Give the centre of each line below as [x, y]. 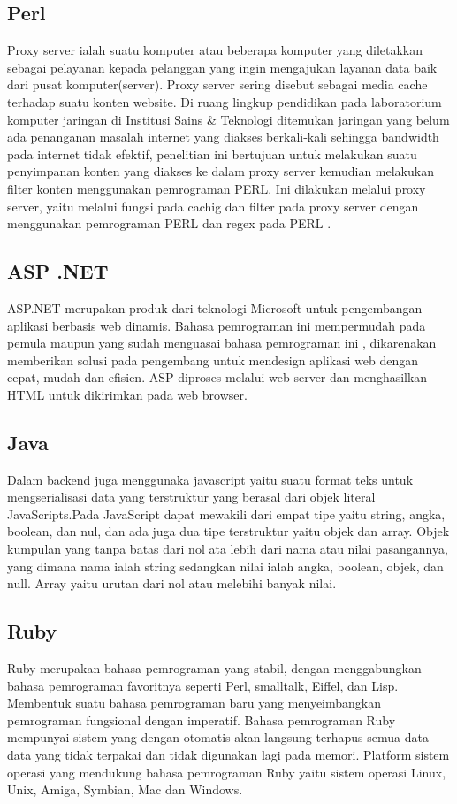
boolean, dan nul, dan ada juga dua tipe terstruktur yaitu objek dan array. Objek [228, 531]
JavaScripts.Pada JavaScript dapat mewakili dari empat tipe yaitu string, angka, [226, 513]
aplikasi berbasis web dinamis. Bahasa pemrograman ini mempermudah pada [217, 325]
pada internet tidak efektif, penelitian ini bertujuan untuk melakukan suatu [212, 153]
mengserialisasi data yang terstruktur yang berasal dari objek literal [191, 497]
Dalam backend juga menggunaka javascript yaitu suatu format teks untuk [210, 479]
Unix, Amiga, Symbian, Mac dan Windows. [125, 789]
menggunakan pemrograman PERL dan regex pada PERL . [169, 223]
